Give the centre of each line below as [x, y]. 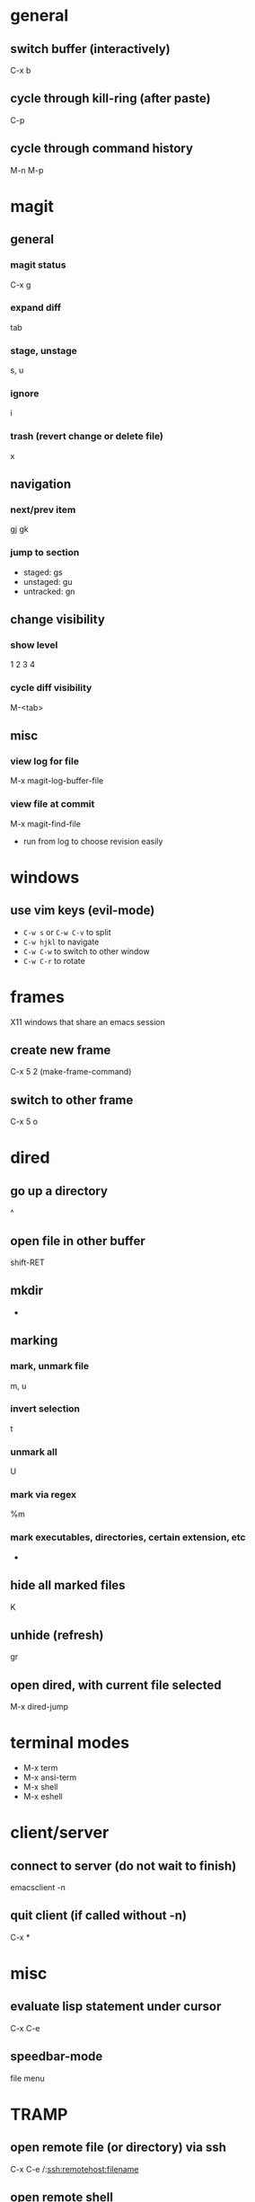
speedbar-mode [57, 2057]
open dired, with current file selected [116, 1685]
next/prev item [43, 510]
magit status [38, 265]
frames [38, 997]
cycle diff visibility [51, 688]
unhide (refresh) [57, 1635]
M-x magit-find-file [46, 824]
